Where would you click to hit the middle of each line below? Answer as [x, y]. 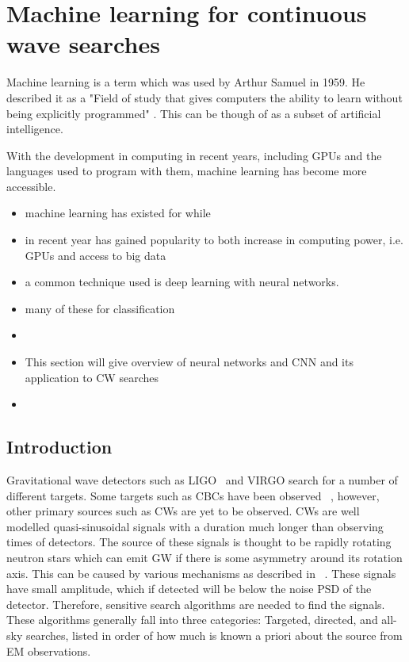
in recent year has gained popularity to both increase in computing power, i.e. [214, 240]
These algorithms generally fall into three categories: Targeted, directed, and [192, 620]
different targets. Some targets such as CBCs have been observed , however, [193, 495]
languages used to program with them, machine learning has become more [187, 171]
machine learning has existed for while [118, 213]
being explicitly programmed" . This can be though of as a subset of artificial [194, 113]
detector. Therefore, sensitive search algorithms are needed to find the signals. [196, 604]
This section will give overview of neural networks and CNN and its [189, 362]
